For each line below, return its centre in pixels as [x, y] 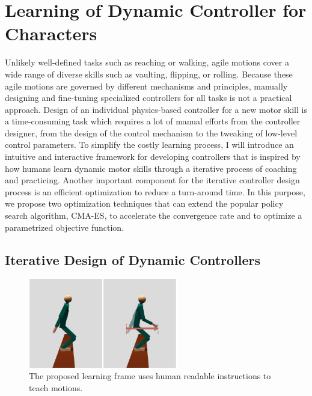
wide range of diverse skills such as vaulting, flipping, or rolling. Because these [149, 74]
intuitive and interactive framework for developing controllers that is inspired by [153, 157]
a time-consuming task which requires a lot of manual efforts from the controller [153, 121]
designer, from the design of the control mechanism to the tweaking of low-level [151, 133]
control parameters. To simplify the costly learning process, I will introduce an [149, 145]
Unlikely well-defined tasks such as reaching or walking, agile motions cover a [147, 62]
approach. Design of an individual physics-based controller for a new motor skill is [156, 109]
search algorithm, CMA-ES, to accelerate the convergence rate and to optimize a [154, 215]
